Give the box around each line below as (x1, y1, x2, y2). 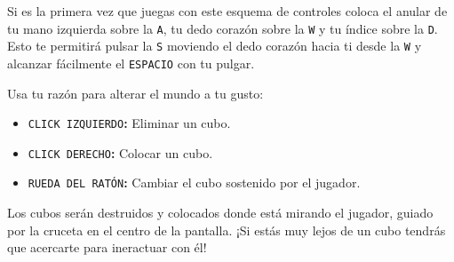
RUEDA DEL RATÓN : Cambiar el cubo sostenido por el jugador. (28, 173, 361, 192)
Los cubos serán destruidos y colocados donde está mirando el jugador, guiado (7, 203, 434, 222)
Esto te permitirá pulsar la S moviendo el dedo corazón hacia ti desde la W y (7, 36, 422, 55)
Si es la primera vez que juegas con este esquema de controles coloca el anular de (7, 2, 448, 20)
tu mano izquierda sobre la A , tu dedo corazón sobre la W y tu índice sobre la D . (7, 19, 438, 37)
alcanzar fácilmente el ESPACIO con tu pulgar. (7, 53, 255, 72)
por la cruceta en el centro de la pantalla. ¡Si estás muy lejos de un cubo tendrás (7, 220, 446, 239)
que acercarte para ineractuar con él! (7, 238, 207, 257)
